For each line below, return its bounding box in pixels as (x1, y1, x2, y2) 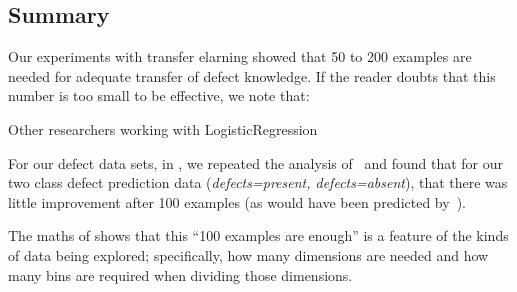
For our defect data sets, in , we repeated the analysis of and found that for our (8, 152, 503, 173)
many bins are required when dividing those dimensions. (8, 264, 353, 285)
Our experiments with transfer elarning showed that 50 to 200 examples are (8, 46, 472, 67)
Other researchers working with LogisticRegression (8, 118, 318, 139)
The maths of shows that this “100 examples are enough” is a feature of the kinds (8, 225, 509, 246)
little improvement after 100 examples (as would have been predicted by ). (8, 191, 466, 212)
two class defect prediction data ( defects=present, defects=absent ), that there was (8, 172, 508, 193)
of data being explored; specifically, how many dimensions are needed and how (8, 244, 489, 265)
